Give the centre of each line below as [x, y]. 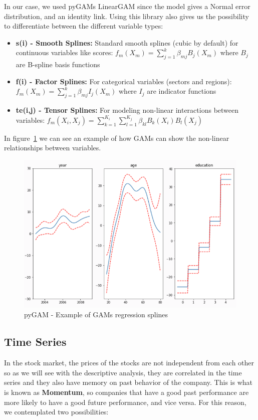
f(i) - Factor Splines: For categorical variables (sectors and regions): [124, 81]
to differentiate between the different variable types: [84, 26]
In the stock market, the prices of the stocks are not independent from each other [129, 363]
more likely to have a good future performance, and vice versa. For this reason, [125, 402]
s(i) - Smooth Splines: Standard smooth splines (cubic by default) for [127, 42]
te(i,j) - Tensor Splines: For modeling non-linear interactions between [127, 110]
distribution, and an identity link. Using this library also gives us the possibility [126, 16]
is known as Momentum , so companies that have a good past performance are [126, 392]
